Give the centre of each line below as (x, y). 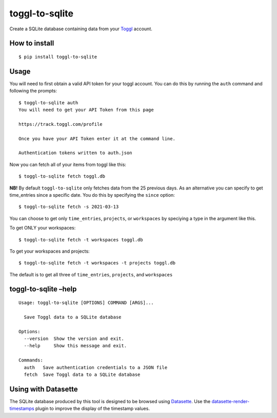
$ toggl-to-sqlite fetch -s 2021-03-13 (69, 207)
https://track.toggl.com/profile (61, 124)
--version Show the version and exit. (74, 339)
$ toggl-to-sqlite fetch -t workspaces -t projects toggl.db (97, 263)
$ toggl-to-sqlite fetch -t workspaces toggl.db (81, 240)
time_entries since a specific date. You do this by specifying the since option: (92, 195)
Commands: (31, 360)
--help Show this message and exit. (75, 346)
